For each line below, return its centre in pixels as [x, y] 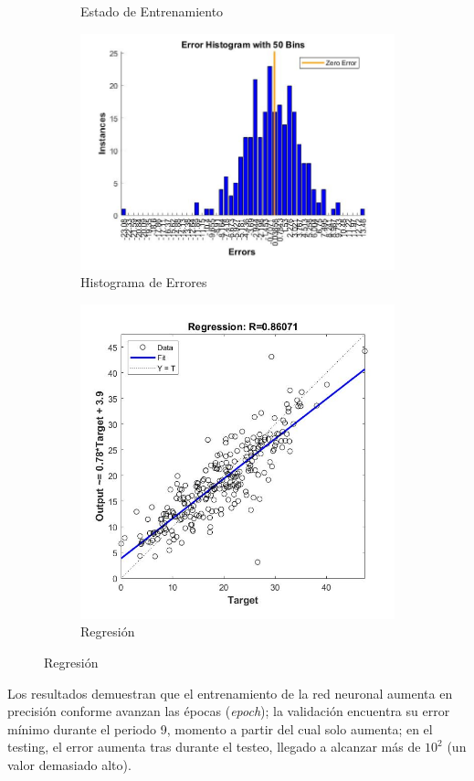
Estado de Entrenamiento [152, 11]
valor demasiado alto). [69, 764]
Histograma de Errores [144, 282]
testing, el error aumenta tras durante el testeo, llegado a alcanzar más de [214, 747]
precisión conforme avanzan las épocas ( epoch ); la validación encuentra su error [229, 711]
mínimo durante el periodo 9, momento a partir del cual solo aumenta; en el [220, 728]
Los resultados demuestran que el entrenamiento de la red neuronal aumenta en [230, 693]
